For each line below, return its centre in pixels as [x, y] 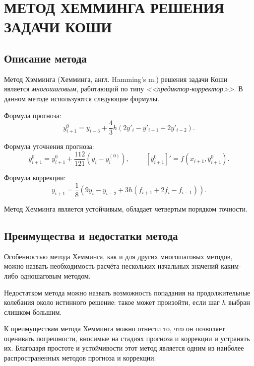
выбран [239, 302]
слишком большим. [33, 312]
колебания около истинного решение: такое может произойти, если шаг [112, 302]
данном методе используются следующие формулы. [82, 98]
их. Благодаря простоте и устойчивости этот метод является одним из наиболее [124, 348]
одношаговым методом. [56, 275]
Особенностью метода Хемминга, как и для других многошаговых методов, [118, 256]
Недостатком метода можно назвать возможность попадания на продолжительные [127, 292]
